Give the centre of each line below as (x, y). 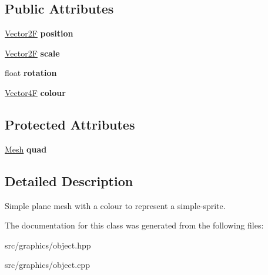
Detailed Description (69, 180)
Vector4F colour (35, 92)
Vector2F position (39, 33)
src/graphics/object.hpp (48, 245)
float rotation (31, 73)
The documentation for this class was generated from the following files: (134, 225)
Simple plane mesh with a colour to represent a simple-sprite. (115, 205)
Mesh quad (26, 149)
